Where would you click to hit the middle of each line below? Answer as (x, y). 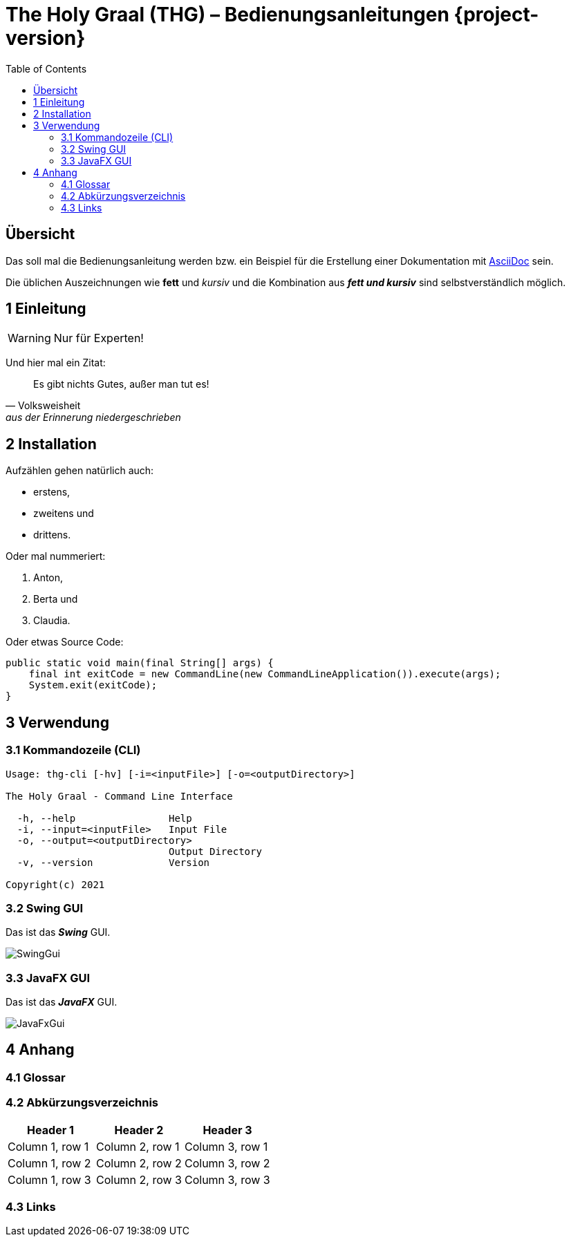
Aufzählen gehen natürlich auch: (80, 471)
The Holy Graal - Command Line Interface (119, 796)
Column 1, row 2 (49, 1163)
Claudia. (52, 621)
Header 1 (50, 1130)
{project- (496, 15)
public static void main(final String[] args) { (140, 663)
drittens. (52, 535)
